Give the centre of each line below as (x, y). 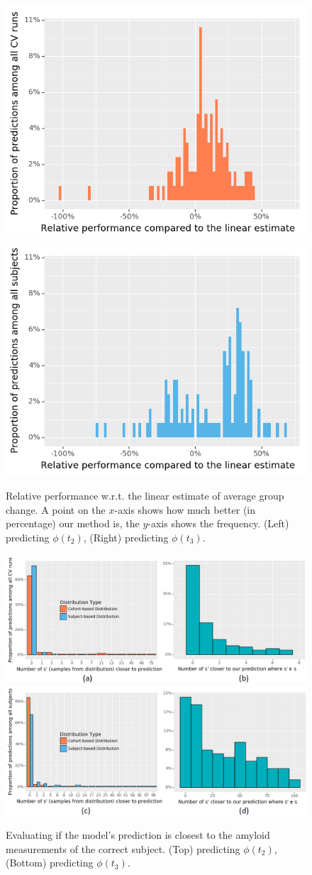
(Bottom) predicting (50, 863)
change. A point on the (56, 509)
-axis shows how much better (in (185, 509)
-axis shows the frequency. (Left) (218, 523)
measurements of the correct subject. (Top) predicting (123, 848)
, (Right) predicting (126, 537)
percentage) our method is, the (73, 523)
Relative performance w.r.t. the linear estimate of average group (145, 495)
